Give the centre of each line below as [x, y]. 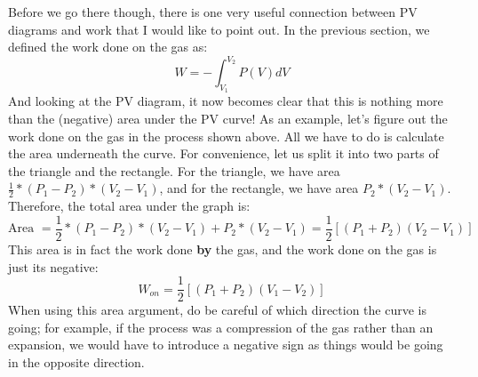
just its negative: [53, 266]
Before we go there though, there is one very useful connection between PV [213, 12]
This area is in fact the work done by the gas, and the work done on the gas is [223, 249]
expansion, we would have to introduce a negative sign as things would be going [226, 345]
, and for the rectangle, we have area [259, 188]
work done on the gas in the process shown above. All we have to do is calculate [226, 136]
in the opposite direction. [76, 361]
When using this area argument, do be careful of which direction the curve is [217, 310]
